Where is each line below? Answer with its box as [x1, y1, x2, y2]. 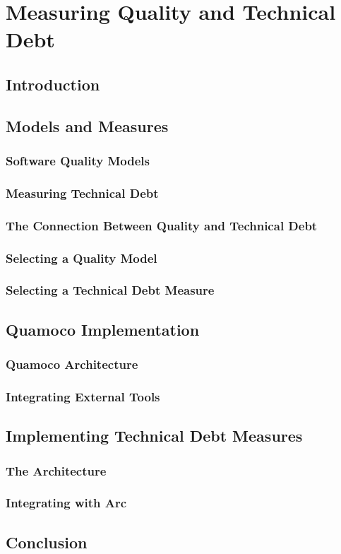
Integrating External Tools [6, 387, 160, 405]
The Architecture [6, 461, 107, 479]
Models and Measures [6, 114, 169, 136]
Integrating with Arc [6, 494, 127, 512]
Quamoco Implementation [6, 318, 200, 340]
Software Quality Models [6, 152, 150, 170]
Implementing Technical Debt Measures [6, 425, 303, 447]
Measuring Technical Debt [6, 184, 159, 201]
